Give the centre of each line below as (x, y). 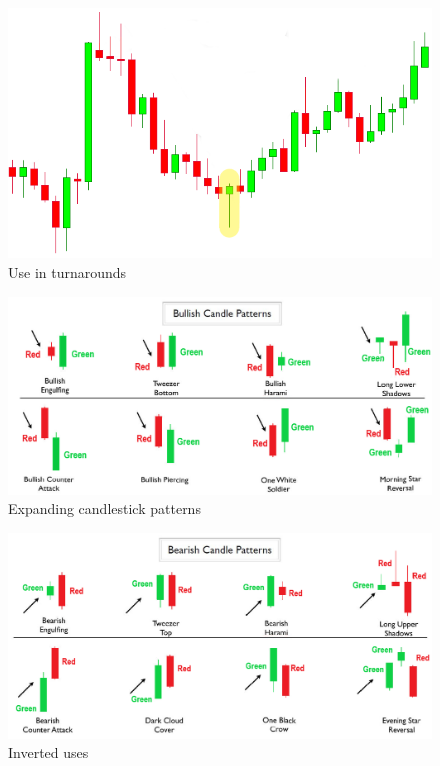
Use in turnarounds (67, 271)
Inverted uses (48, 752)
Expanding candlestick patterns (104, 508)
